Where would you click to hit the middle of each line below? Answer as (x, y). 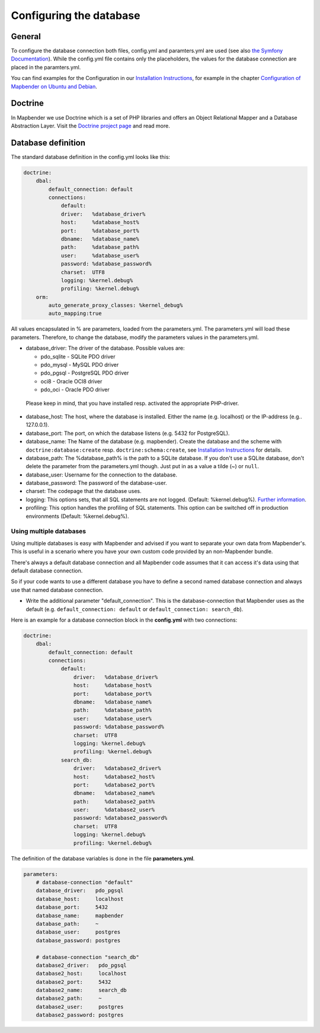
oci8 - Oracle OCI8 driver (71, 381)
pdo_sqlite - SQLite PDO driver (78, 356)
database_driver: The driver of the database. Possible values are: (105, 348)
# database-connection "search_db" (87, 957)
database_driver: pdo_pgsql (80, 891)
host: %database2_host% (114, 777)
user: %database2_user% (114, 810)
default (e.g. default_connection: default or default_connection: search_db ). (135, 609)
